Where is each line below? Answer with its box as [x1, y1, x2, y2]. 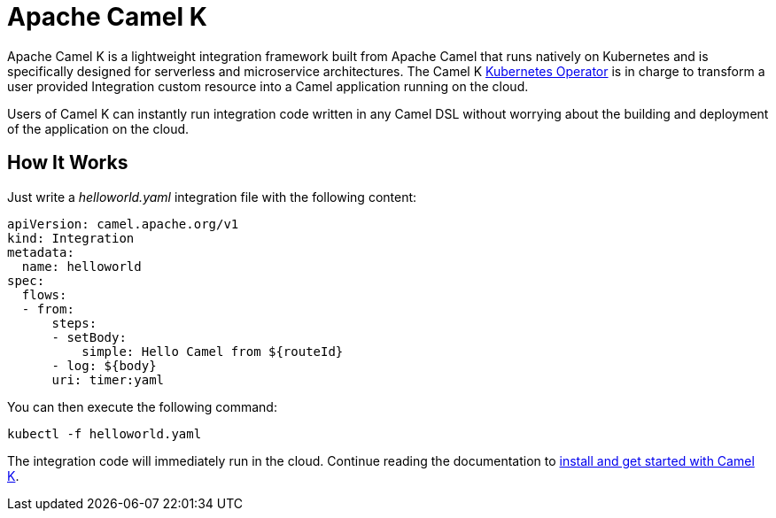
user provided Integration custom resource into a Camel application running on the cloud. [7, 78, 529, 94]
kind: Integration [7, 230, 135, 245]
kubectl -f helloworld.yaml [7, 426, 202, 441]
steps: [51, 315, 97, 330]
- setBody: [51, 329, 127, 344]
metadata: [7, 244, 74, 259]
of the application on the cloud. [7, 120, 190, 136]
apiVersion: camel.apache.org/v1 [7, 216, 239, 231]
